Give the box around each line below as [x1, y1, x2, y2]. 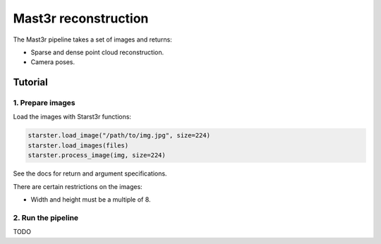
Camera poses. [30, 58, 75, 66]
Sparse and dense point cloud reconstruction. [30, 48, 164, 56]
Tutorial [13, 76, 49, 88]
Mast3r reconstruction [13, 11, 149, 26]
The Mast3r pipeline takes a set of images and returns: [13, 35, 172, 44]
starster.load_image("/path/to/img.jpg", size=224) [28, 131, 211, 140]
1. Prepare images [13, 98, 75, 108]
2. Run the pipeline [13, 212, 79, 222]
